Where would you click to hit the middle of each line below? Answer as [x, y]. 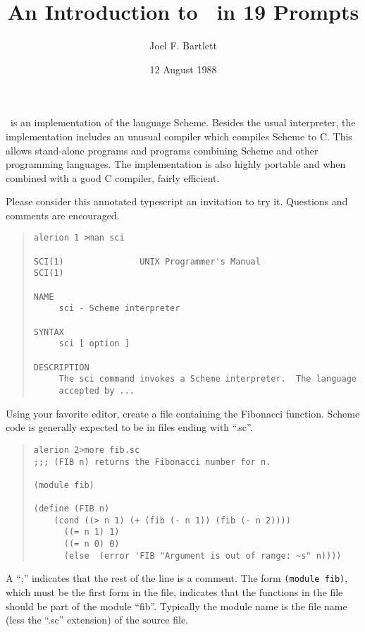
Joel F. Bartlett [183, 45]
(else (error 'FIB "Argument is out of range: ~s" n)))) [203, 555]
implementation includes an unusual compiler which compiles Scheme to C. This [179, 136]
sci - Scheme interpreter [119, 309]
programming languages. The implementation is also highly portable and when [176, 164]
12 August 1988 [183, 69]
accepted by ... [97, 391]
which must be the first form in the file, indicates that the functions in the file [174, 592]
